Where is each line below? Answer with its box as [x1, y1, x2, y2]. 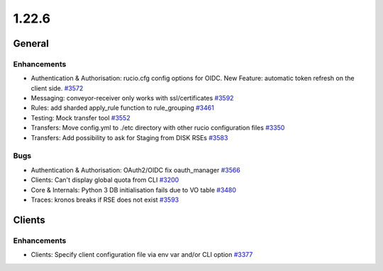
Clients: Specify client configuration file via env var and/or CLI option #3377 [30, 250, 253, 259]
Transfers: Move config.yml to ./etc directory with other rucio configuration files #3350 [30, 124, 285, 132]
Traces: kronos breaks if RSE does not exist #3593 [30, 195, 179, 204]
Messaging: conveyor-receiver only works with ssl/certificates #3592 [30, 94, 234, 103]
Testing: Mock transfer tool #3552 [30, 113, 131, 122]
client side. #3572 [30, 83, 84, 92]
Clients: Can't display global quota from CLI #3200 [30, 175, 179, 184]
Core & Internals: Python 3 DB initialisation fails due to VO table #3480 [30, 185, 237, 194]
